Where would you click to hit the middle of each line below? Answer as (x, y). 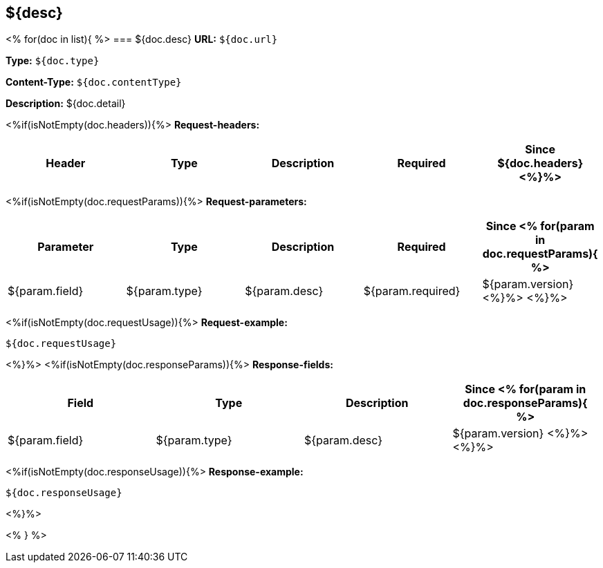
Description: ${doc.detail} (66, 104)
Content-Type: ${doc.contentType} (94, 82)
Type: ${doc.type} (53, 61)
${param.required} (412, 291)
